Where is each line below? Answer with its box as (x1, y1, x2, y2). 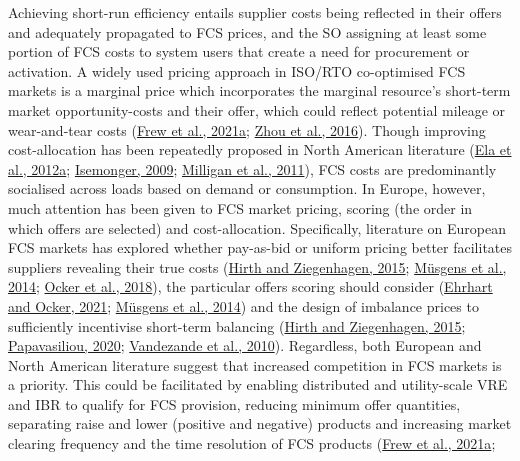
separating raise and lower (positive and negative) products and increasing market (8, 413, 512, 434)
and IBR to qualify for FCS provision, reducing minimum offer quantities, (8, 393, 461, 414)
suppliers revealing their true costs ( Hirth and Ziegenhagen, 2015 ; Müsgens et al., (8, 256, 507, 277)
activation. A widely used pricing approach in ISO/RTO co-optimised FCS (8, 60, 466, 81)
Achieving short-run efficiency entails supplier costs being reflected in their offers (8, 2, 502, 22)
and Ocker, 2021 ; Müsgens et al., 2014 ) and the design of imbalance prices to (8, 295, 479, 316)
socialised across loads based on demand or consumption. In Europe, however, (8, 178, 486, 199)
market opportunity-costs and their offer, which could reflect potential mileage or (8, 99, 505, 120)
